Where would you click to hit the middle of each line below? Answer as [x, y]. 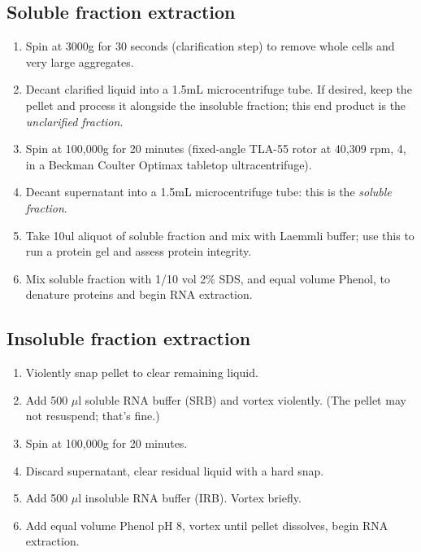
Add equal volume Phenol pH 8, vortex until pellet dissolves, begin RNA [207, 525]
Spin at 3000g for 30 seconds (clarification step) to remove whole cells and [210, 46]
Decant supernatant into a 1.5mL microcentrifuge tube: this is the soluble [208, 192]
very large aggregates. [80, 61]
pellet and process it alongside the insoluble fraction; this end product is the [216, 105]
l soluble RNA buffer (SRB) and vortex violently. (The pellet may [242, 399]
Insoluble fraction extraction [129, 338]
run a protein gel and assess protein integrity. [139, 251]
